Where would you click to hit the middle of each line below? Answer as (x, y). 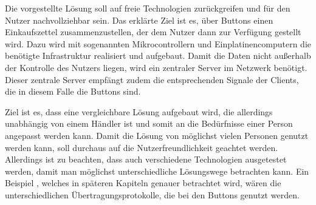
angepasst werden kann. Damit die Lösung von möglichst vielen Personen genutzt (157, 135)
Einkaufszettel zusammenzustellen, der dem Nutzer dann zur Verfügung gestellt (153, 32)
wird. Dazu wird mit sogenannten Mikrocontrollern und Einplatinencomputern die (158, 43)
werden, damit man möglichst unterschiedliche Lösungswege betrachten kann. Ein (157, 171)
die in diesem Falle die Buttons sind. (73, 91)
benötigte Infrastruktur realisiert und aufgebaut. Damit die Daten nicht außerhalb (158, 55)
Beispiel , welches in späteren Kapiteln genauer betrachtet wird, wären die (143, 183)
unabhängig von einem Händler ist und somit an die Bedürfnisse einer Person (149, 123)
